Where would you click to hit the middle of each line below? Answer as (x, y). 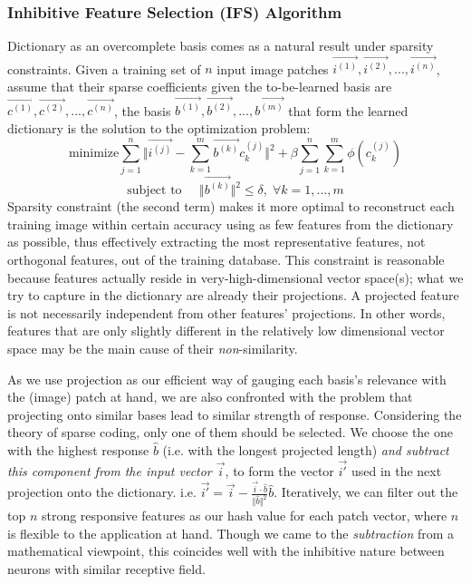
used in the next (396, 470)
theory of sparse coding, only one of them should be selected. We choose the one (230, 432)
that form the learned (348, 110)
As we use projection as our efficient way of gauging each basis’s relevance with (227, 379)
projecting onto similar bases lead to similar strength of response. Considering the (235, 414)
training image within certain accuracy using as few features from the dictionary (231, 224)
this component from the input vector (110, 470)
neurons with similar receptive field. (106, 569)
